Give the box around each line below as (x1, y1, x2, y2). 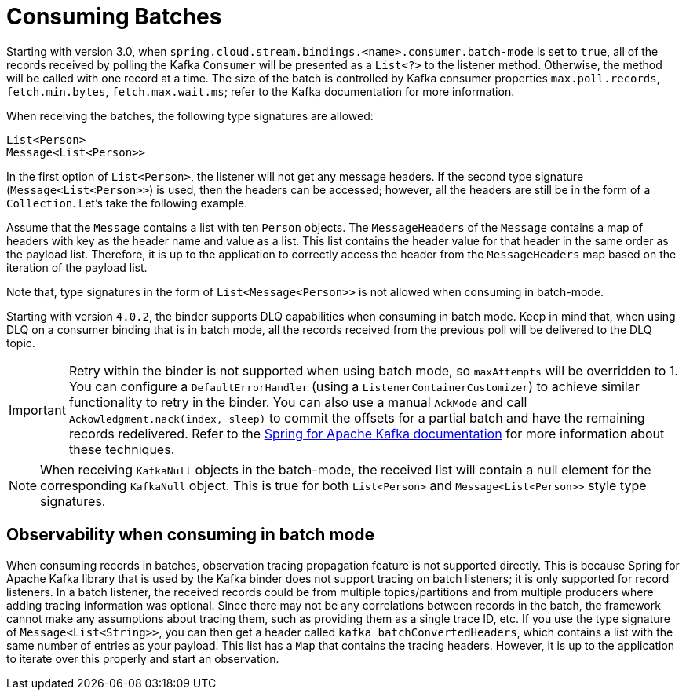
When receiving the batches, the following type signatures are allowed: (6, 108, 374, 123)
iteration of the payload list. (6, 260, 148, 274)
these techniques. (68, 441, 175, 457)
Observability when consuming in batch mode (6, 525, 375, 545)
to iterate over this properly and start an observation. (6, 651, 279, 665)
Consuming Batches (6, 3, 222, 30)
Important (9, 401, 66, 418)
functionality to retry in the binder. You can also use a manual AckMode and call (68, 394, 527, 410)
